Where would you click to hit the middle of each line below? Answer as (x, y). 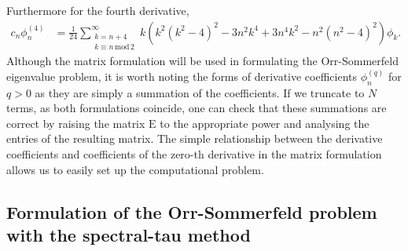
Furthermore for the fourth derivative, (98, 10)
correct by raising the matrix (76, 123)
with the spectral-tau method (129, 234)
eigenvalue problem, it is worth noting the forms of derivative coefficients (182, 76)
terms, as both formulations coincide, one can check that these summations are (197, 108)
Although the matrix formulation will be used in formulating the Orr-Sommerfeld (202, 61)
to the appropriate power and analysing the (265, 123)
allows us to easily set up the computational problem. (135, 169)
